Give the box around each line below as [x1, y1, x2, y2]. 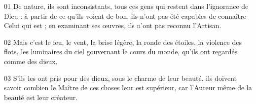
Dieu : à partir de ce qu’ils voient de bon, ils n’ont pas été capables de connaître [4, 10, 246, 21]
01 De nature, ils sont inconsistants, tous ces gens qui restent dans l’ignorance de [4, 1, 249, 11]
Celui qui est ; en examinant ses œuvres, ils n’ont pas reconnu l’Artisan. [4, 20, 221, 31]
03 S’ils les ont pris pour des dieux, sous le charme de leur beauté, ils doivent [4, 72, 237, 83]
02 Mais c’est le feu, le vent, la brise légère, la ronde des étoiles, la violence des [4, 36, 242, 47]
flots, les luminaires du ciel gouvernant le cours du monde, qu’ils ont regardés [4, 46, 238, 57]
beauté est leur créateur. [4, 92, 78, 102]
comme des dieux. [4, 56, 58, 66]
